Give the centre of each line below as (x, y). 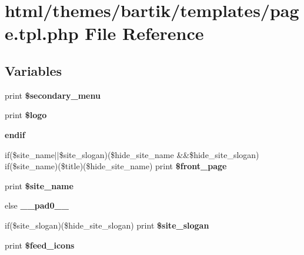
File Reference (144, 33)
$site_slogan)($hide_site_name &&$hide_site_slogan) (159, 154)
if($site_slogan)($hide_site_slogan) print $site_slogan (107, 225)
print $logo (26, 115)
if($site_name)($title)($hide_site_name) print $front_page (116, 166)
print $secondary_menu (53, 95)
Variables (34, 70)
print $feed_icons (40, 245)
